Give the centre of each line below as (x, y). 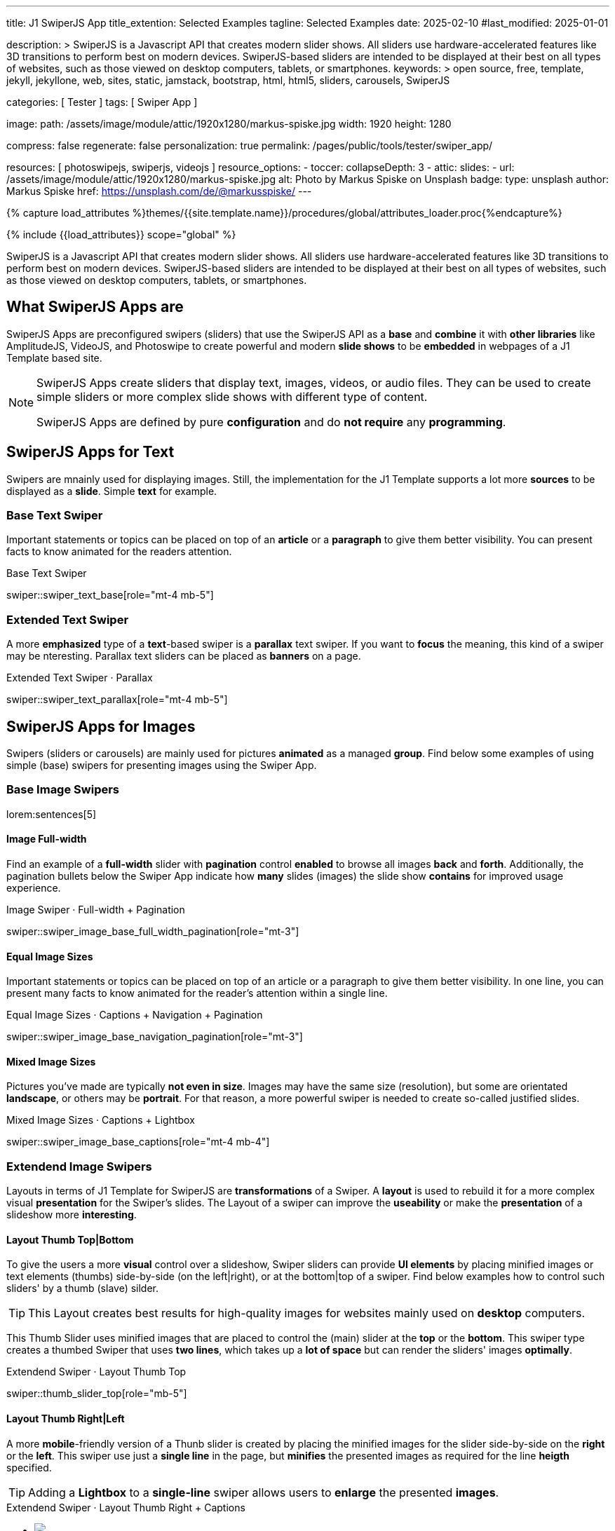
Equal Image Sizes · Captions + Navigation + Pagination (135, 1015)
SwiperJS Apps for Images (101, 726)
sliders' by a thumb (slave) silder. (83, 1288)
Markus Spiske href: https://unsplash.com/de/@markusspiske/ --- (159, 191)
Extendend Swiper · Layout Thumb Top (96, 1372)
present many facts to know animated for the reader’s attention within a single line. (197, 993)
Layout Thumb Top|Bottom (70, 1239)
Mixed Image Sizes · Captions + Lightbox (101, 1120)
